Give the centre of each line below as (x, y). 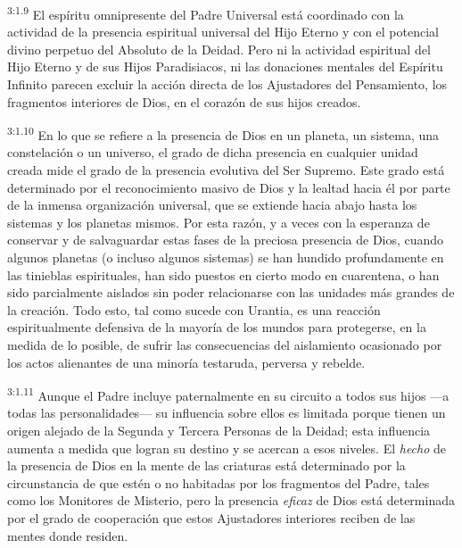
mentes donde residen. (68, 535)
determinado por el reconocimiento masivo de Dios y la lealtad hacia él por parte (229, 187)
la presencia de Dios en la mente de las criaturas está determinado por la (206, 465)
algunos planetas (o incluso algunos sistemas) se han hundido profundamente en (226, 257)
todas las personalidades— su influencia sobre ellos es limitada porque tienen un (227, 413)
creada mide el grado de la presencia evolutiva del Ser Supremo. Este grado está (226, 170)
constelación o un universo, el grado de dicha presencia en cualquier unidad (213, 152)
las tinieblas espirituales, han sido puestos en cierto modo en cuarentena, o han (223, 274)
